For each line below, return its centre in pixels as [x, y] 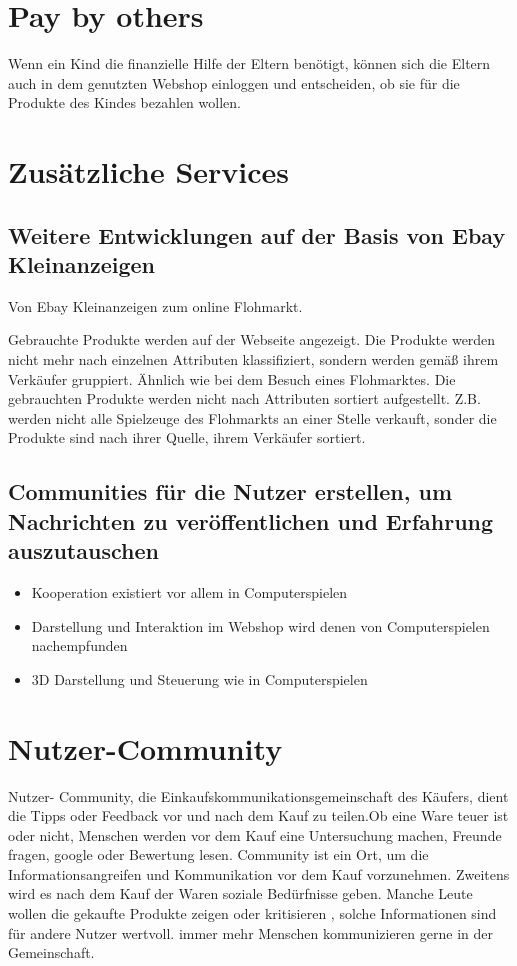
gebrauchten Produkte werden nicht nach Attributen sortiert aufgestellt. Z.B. [244, 398]
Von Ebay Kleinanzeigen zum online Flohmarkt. [155, 305]
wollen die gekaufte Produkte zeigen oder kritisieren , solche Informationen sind [252, 913]
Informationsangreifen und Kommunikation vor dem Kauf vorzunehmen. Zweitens [259, 873]
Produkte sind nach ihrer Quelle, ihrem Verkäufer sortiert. [187, 437]
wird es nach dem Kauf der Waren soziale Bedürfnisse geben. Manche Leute [240, 893]
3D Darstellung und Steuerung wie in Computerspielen [199, 678]
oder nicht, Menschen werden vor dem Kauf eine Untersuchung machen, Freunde [255, 834]
